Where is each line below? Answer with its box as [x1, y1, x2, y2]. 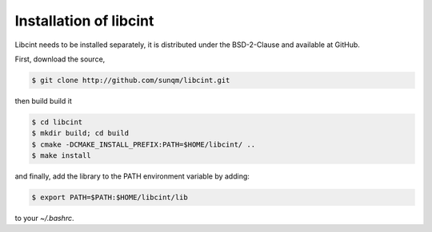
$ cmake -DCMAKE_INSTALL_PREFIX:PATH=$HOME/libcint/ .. [31, 140, 256, 149]
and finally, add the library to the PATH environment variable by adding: [14, 171, 250, 181]
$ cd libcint [31, 117, 83, 127]
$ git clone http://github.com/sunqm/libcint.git [31, 76, 230, 85]
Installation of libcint [14, 12, 154, 29]
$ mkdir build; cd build [31, 128, 130, 138]
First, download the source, [14, 54, 106, 64]
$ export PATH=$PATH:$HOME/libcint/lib [31, 193, 188, 203]
